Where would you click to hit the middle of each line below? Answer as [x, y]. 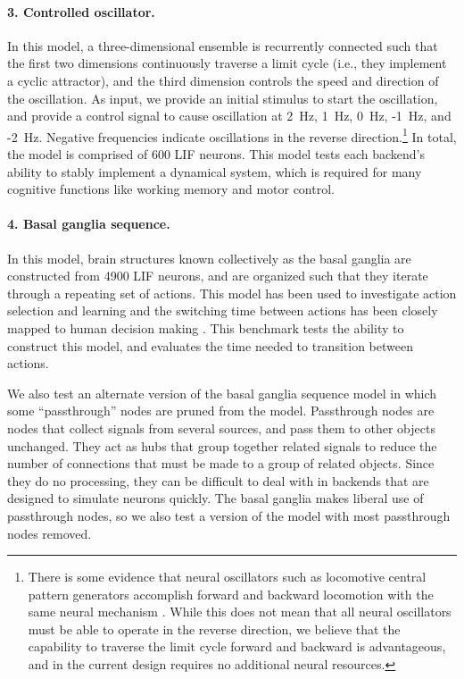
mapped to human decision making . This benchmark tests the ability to [206, 327]
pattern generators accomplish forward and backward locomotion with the [231, 594]
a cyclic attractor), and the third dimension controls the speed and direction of [223, 80]
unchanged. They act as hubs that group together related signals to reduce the [222, 445]
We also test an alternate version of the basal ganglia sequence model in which [222, 393]
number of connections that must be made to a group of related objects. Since [221, 463]
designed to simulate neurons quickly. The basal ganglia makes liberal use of [215, 498]
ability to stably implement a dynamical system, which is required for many [215, 171]
